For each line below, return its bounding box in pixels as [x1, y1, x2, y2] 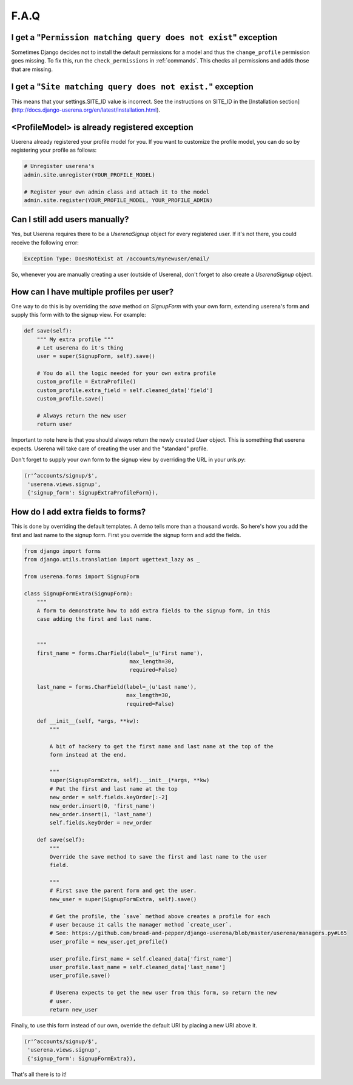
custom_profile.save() [36, 395, 104, 402]
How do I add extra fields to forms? [11, 507, 146, 517]
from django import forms [24, 547, 101, 555]
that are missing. [11, 66, 53, 73]
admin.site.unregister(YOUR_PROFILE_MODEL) [24, 171, 156, 178]
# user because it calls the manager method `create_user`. [49, 921, 232, 928]
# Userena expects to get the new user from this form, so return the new [49, 989, 277, 996]
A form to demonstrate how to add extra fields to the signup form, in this [36, 607, 271, 614]
